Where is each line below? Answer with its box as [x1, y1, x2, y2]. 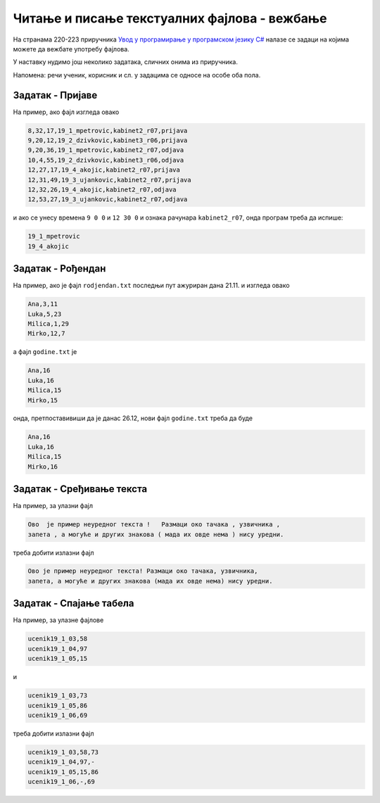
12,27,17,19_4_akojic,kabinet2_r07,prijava [27, 166, 181, 174]
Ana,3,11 [27, 300, 58, 308]
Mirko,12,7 [27, 329, 65, 338]
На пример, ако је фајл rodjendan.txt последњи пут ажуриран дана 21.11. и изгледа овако [13, 282, 290, 290]
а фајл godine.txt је [13, 348, 77, 356]
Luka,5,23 [27, 310, 62, 318]
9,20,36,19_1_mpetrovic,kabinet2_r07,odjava [27, 146, 184, 154]
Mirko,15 [27, 396, 58, 404]
